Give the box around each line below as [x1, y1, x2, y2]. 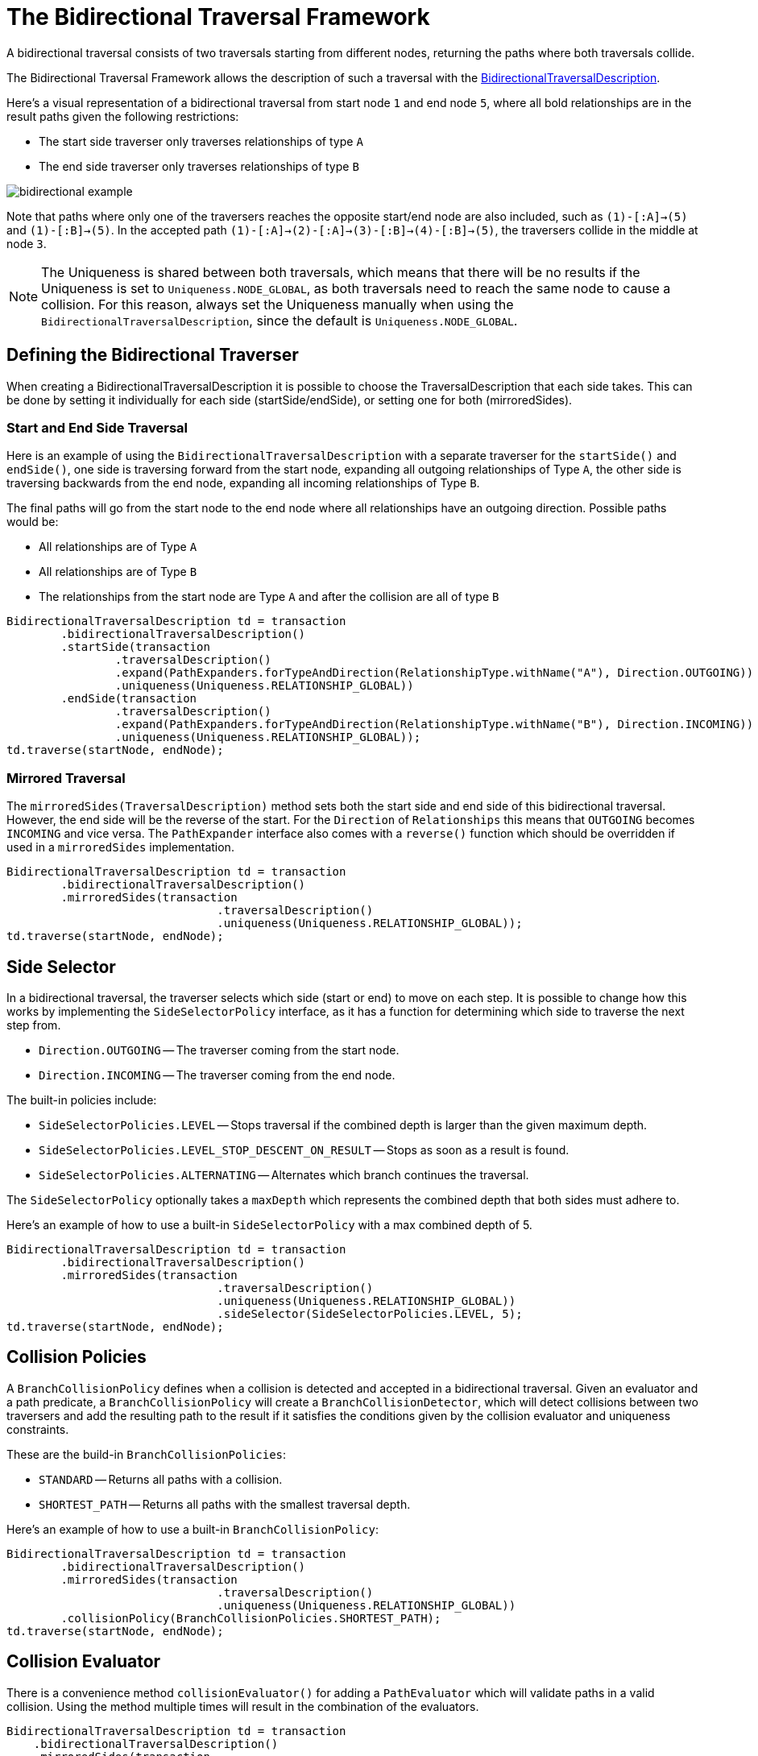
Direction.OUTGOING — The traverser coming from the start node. [39, 1042, 400, 1057]
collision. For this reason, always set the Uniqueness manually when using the [41, 296, 514, 313]
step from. [6, 1017, 61, 1032]
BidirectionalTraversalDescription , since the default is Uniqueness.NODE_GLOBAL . [41, 312, 518, 329]
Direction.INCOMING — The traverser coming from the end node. [39, 1067, 396, 1082]
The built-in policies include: [6, 1092, 157, 1107]
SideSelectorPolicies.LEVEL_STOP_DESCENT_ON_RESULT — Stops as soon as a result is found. [39, 1142, 570, 1157]
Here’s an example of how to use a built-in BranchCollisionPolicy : [6, 1522, 379, 1536]
